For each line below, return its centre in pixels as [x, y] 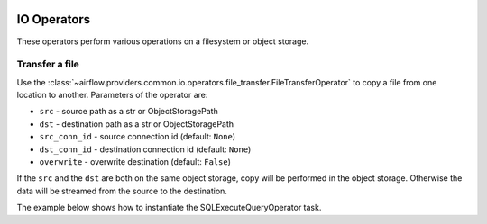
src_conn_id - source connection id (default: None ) [138, 137]
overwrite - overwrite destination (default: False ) [135, 161]
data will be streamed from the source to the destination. [122, 191]
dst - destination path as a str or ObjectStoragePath [137, 124]
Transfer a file [48, 65]
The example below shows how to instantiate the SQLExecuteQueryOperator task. [169, 208]
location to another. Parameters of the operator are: [112, 95]
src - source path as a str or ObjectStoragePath [129, 112]
